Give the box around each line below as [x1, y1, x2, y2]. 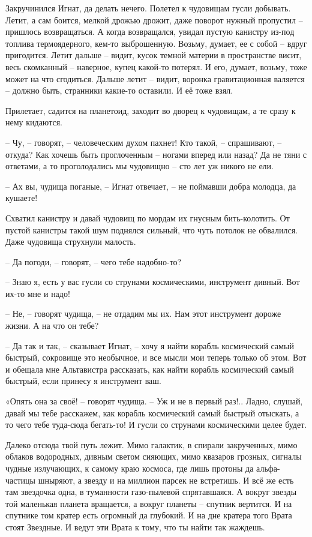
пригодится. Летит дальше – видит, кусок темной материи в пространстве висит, [5, 49, 302, 61]
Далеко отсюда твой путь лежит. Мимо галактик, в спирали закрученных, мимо [5, 438, 298, 451]
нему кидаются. [5, 116, 62, 128]
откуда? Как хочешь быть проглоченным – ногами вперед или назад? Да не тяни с [5, 148, 307, 160]
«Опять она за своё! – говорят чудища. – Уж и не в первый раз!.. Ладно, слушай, [5, 395, 303, 407]
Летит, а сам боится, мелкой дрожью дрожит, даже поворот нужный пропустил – [5, 13, 303, 26]
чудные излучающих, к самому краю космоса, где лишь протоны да [5, 462, 254, 474]
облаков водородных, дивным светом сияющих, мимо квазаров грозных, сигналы [5, 450, 302, 463]
